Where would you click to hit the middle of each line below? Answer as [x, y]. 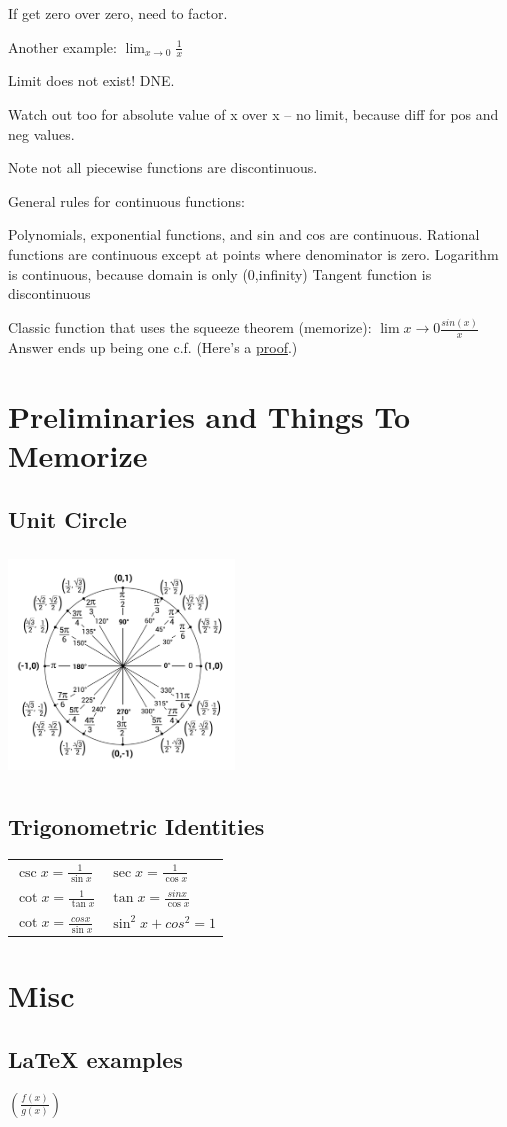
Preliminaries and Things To [209, 415]
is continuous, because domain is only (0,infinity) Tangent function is [220, 273]
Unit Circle [67, 518]
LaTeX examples [95, 1058]
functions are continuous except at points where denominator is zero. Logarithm [253, 253]
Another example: [62, 46]
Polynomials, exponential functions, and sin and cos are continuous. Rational [244, 234]
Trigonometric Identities [136, 826]
